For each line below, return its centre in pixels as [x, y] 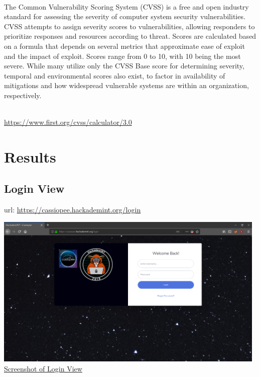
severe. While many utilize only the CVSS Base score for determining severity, [124, 66]
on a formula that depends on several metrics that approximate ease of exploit [124, 46]
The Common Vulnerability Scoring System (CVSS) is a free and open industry [126, 6]
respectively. [23, 95]
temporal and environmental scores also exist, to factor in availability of [115, 75]
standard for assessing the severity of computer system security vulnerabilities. [125, 16]
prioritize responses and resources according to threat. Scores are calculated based [130, 36]
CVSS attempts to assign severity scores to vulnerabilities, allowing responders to [129, 26]
